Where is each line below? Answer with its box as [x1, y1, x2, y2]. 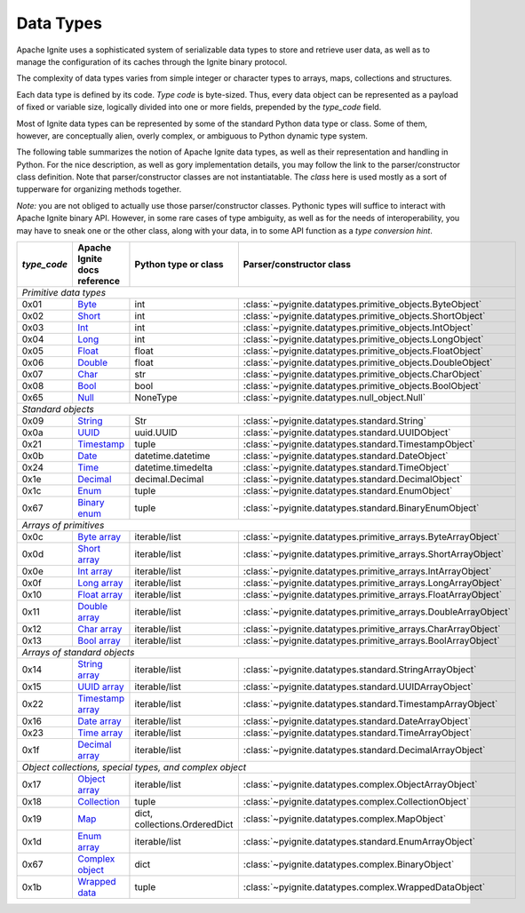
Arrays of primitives [21, 520, 105, 532]
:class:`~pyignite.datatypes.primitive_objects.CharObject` [243, 369, 483, 381]
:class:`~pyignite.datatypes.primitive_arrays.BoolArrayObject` [243, 635, 501, 647]
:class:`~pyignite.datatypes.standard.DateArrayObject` [243, 715, 471, 727]
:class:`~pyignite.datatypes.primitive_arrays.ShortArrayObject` [243, 548, 505, 560]
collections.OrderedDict [134, 818, 234, 830]
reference [76, 275, 120, 288]
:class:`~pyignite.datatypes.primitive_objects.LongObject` [243, 333, 484, 345]
